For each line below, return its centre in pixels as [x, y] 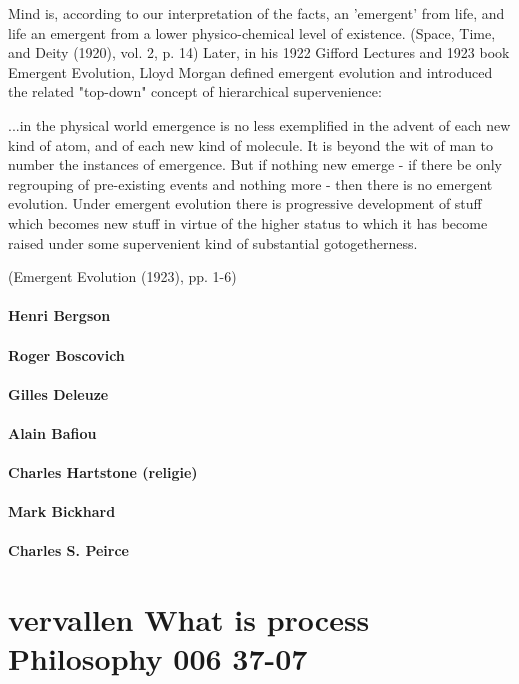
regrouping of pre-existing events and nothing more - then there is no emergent [250, 183]
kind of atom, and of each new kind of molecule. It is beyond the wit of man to [251, 144]
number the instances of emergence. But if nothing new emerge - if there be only [255, 164]
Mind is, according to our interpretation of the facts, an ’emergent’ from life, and [256, 13]
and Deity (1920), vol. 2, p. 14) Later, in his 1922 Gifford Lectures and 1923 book [259, 52]
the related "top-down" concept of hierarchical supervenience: [195, 91]
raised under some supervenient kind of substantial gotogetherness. [213, 242]
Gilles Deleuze [58, 393]
